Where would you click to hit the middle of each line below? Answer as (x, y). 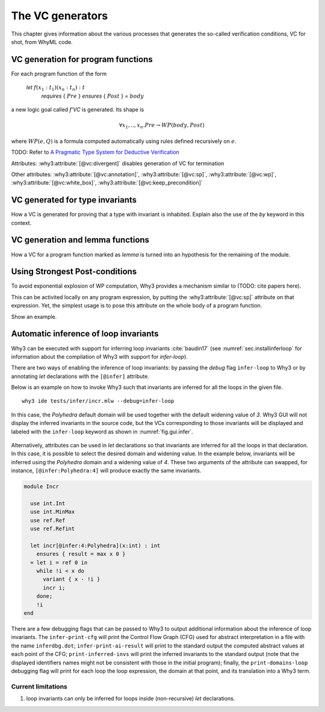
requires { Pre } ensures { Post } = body (93, 96)
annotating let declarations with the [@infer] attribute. (80, 376)
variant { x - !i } (72, 579)
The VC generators (60, 16)
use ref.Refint (53, 529)
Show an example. (34, 317)
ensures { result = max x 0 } (81, 554)
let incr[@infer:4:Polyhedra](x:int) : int (95, 545)
